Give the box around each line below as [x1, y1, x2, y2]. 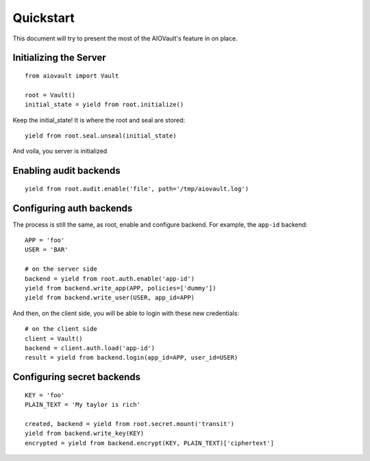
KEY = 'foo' [25, 391, 65, 399]
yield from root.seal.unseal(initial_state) [25, 132, 177, 140]
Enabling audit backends [12, 165, 121, 177]
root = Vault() [25, 91, 76, 99]
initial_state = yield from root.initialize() [25, 101, 184, 109]
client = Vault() [25, 334, 83, 342]
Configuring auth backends [12, 202, 133, 214]
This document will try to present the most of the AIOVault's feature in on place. [12, 34, 238, 42]
